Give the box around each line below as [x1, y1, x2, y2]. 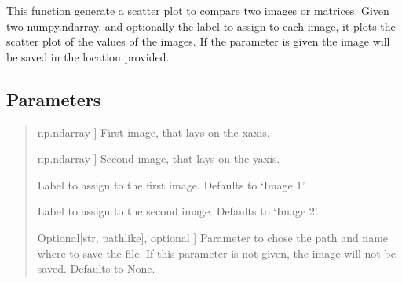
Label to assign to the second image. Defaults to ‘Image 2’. [37, 203, 320, 219]
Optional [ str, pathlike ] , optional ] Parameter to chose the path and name [37, 229, 389, 245]
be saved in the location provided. [6, 48, 170, 64]
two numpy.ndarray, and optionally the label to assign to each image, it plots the [6, 17, 396, 34]
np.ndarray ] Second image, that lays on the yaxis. [37, 150, 280, 167]
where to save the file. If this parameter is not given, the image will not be [37, 244, 396, 261]
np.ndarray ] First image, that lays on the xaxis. [37, 123, 270, 140]
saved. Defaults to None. [37, 260, 155, 277]
